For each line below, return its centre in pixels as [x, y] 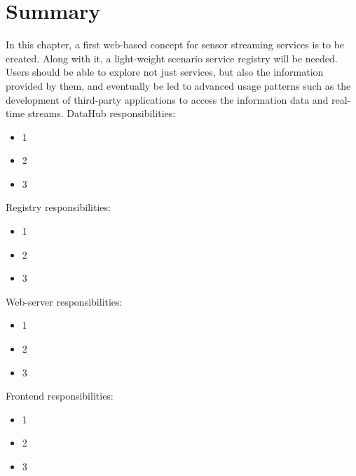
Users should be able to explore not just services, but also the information [165, 72]
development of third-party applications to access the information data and [167, 99]
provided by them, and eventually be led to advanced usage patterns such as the [178, 85]
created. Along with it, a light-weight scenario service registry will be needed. [172, 58]
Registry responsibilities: [58, 207]
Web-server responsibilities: [64, 301]
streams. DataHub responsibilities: [102, 113]
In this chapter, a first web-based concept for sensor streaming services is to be [175, 45]
